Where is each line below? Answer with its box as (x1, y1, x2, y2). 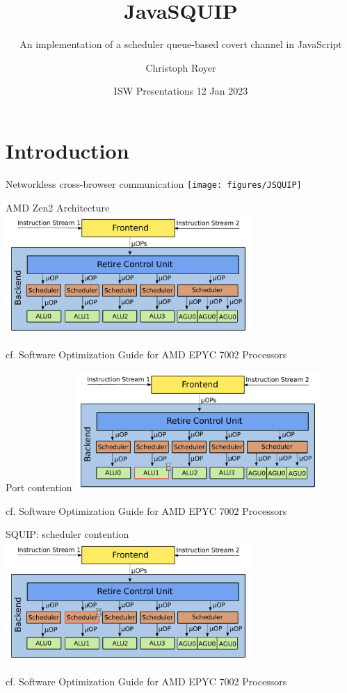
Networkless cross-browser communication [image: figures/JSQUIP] (6, 176, 302, 191)
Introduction (6, 136, 129, 164)
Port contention (6, 480, 72, 495)
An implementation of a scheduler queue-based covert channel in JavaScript (19, 37, 342, 51)
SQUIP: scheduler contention (6, 527, 129, 541)
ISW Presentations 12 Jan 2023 (113, 83, 248, 98)
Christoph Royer (145, 60, 216, 74)
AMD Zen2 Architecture (6, 200, 110, 214)
